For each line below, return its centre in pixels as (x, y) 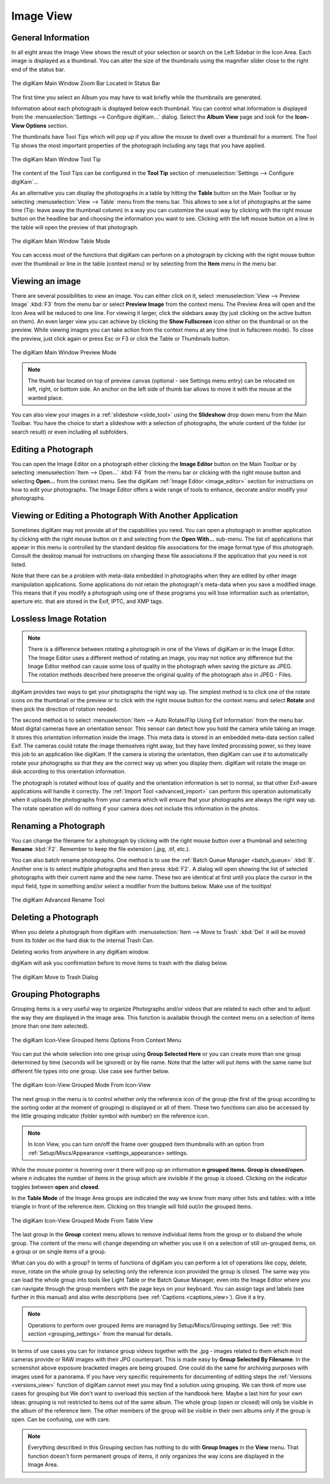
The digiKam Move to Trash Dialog (55, 977)
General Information (50, 38)
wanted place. (46, 398)
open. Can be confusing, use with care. (61, 1419)
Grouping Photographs (56, 994)
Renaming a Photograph (58, 826)
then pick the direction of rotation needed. (64, 709)
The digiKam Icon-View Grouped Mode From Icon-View (81, 1085)
